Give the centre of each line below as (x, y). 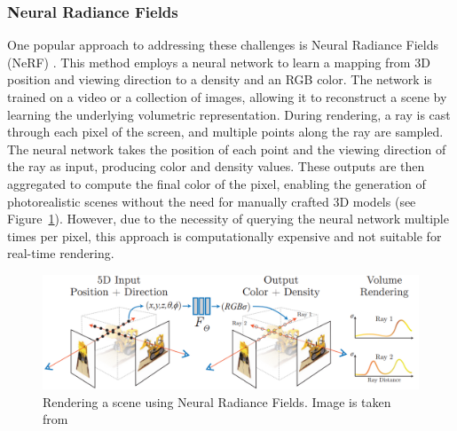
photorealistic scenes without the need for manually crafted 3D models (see (212, 201)
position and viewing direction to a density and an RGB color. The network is (220, 79)
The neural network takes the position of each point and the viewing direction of (227, 149)
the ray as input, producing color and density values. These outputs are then (216, 166)
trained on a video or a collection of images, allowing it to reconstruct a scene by (227, 97)
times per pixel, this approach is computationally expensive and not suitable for (225, 235)
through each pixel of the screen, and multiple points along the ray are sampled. (225, 132)
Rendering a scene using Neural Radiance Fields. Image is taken (217, 401)
